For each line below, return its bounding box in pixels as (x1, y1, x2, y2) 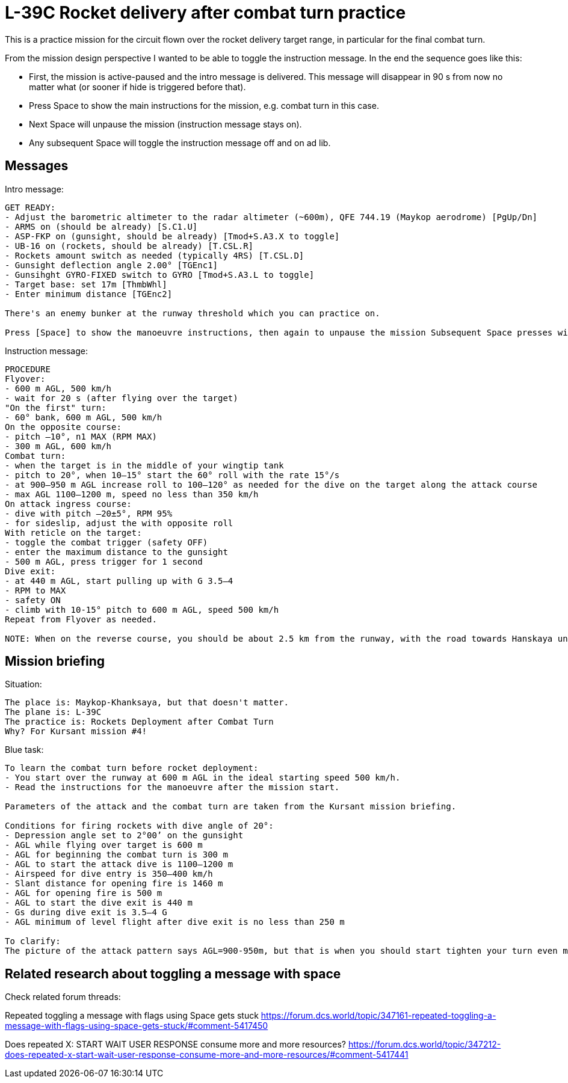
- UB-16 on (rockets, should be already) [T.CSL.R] (5, 241, 254, 251)
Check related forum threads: (5, 992, 121, 1002)
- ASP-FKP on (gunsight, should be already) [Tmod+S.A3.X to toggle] (5, 231, 340, 241)
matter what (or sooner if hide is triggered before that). (29, 81, 246, 92)
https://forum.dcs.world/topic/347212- (348, 1039, 501, 1050)
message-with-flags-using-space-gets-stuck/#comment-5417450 (5, 1020, 268, 1031)
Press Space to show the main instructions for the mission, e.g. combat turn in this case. (29, 100, 379, 111)
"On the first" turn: (5, 402, 106, 413)
